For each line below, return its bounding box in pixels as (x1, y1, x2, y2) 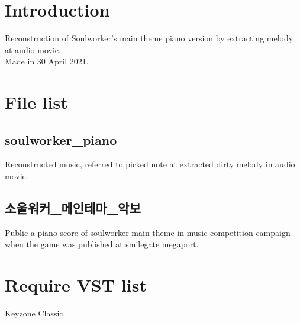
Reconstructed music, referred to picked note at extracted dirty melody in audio (5, 158, 295, 170)
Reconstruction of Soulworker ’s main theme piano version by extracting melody (5, 32, 293, 44)
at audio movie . (5, 43, 61, 56)
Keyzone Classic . (5, 307, 66, 319)
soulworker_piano (5, 130, 117, 148)
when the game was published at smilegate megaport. (5, 238, 199, 250)
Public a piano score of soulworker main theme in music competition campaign (5, 226, 291, 238)
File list (5, 90, 68, 114)
